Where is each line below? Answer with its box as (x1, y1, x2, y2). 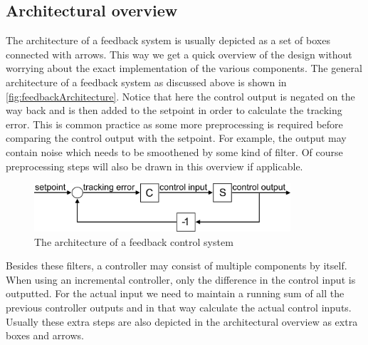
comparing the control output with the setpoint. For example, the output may (6, 130, 347, 145)
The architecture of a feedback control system (34, 234, 233, 249)
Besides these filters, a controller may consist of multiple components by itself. (6, 258, 347, 273)
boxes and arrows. (6, 328, 84, 343)
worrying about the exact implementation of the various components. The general (6, 61, 362, 76)
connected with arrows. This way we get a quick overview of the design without (6, 46, 352, 61)
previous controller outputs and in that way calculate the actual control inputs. (6, 300, 352, 315)
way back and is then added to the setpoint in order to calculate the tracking (6, 103, 342, 118)
